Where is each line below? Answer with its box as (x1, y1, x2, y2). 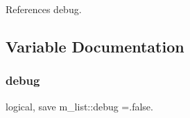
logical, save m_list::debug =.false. (6, 99, 153, 113)
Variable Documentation (6, 35, 184, 57)
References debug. (6, 2, 82, 16)
